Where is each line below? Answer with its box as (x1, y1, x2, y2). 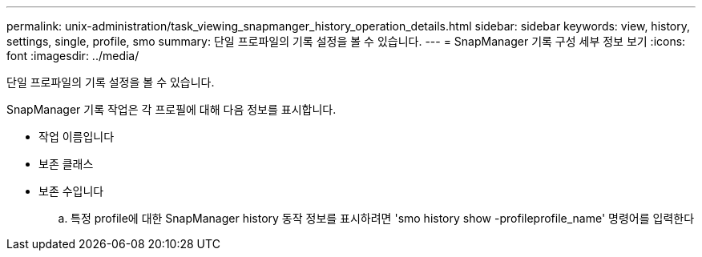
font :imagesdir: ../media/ (6, 49, 139, 62)
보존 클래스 (38, 157, 94, 171)
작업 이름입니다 (38, 130, 115, 143)
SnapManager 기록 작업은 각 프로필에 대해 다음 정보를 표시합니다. (6, 102, 337, 116)
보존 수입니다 (38, 184, 104, 198)
